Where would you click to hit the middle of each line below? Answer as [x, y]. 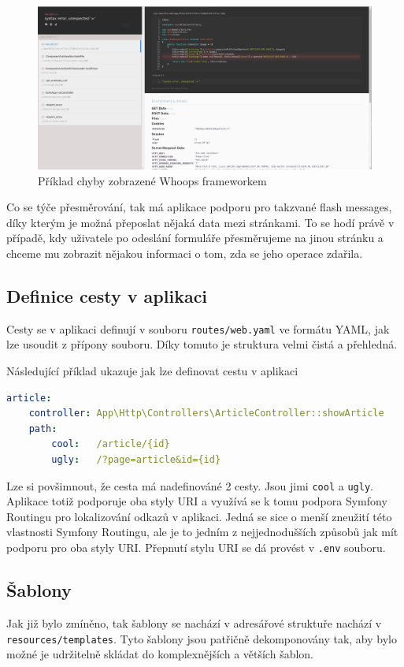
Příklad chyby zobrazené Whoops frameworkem [152, 180]
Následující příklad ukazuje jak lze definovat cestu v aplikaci [152, 371]
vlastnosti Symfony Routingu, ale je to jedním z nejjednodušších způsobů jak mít [202, 532]
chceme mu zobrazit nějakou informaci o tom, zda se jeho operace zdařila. [185, 253]
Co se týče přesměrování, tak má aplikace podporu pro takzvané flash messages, [199, 207]
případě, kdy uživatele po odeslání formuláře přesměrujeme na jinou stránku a [195, 238]
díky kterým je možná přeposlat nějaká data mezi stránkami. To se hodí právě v [200, 222]
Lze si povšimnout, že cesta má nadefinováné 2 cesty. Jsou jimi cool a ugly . [190, 485]
